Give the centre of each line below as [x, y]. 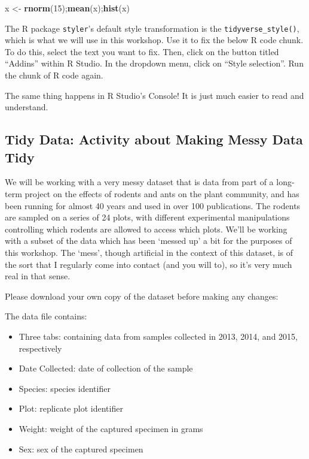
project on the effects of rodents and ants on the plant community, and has [162, 194]
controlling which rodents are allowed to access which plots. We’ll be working [146, 229]
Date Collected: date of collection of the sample [106, 368]
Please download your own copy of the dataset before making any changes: [142, 296]
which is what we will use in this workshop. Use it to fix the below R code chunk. [154, 40]
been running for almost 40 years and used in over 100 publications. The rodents [153, 205]
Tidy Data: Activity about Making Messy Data [154, 139]
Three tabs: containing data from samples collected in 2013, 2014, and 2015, [158, 336]
